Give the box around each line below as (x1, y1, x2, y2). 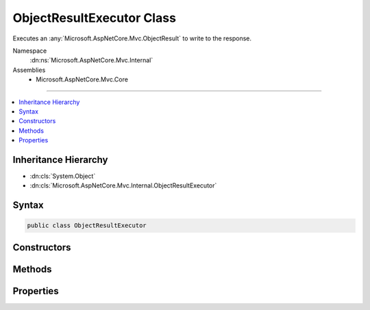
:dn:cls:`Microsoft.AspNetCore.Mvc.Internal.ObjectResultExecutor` (29, 181, 217, 190)
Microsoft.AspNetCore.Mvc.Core (36, 75, 128, 83)
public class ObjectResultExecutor (27, 222, 147, 229)
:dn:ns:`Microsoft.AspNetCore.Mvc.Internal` (29, 56, 153, 64)
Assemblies (12, 66, 46, 74)
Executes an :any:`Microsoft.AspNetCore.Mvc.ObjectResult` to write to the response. (12, 34, 252, 42)
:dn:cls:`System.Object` (29, 172, 96, 180)
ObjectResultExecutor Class (12, 10, 176, 25)
